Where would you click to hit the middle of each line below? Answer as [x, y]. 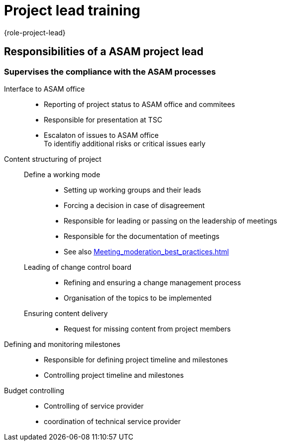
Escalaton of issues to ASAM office [101, 135]
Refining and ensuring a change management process [152, 282]
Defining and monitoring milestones [62, 344]
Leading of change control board [78, 267]
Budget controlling [34, 390]
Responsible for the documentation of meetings [142, 236]
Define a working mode [62, 174]
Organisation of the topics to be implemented [138, 298]
